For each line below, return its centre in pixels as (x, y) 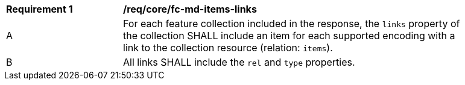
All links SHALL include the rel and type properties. (239, 62)
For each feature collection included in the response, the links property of (292, 24)
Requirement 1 (40, 9)
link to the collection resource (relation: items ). (228, 48)
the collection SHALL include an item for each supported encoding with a (289, 36)
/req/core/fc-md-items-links (190, 9)
